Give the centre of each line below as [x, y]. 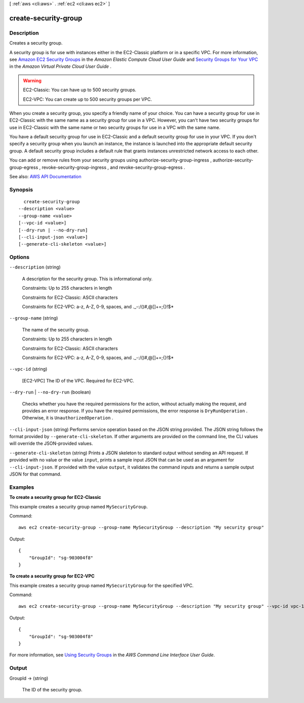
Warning [32, 81]
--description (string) [35, 267]
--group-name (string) [34, 318]
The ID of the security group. [52, 689]
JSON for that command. [35, 474]
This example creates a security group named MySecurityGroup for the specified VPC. [102, 585]
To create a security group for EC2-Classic [55, 497]
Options [20, 257]
